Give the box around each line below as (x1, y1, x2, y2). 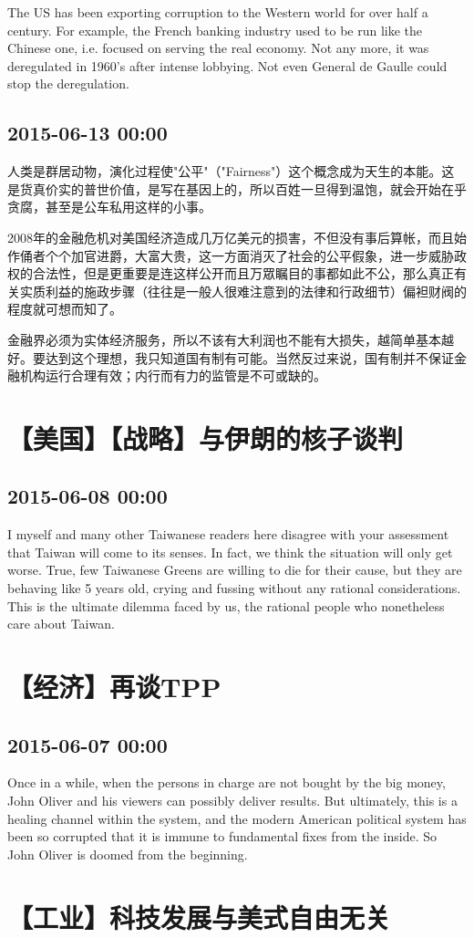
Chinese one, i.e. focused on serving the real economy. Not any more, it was (7, 38, 429, 57)
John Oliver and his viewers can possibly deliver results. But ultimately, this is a (7, 791, 458, 810)
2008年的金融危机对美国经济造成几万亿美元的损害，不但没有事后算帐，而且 (7, 227, 454, 246)
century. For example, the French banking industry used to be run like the (7, 20, 423, 39)
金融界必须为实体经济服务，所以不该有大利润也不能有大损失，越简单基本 (7, 329, 441, 349)
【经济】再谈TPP (7, 668, 222, 705)
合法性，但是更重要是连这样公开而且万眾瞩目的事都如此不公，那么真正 (32, 264, 454, 283)
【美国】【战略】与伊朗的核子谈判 (7, 419, 404, 456)
